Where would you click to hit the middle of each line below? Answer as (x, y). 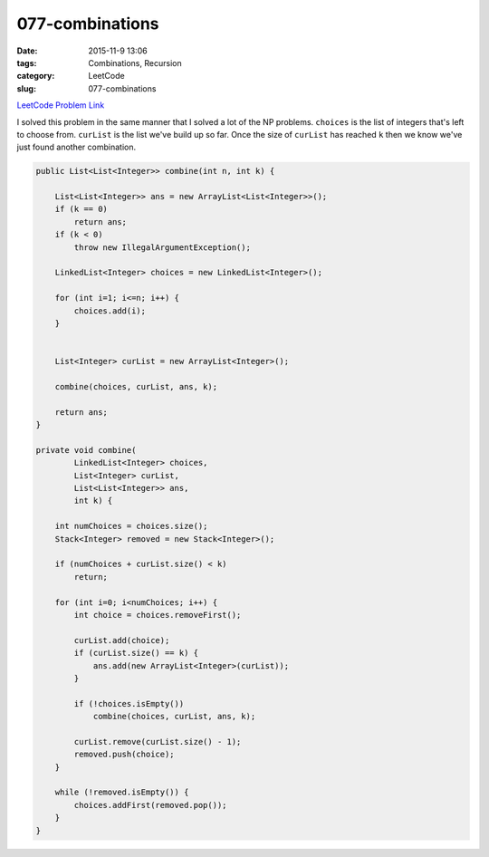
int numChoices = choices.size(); (131, 526)
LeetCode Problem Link (61, 105)
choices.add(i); (110, 311)
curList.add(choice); (122, 640)
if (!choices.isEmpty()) (129, 703)
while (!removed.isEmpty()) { (122, 792)
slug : (26, 88)
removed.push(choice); (125, 755)
